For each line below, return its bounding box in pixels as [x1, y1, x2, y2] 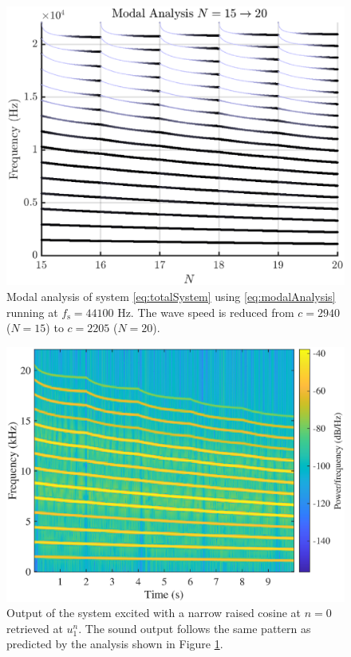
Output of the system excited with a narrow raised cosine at [6, 604, 302, 621]
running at [6, 303, 58, 320]
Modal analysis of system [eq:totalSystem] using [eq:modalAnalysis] [6, 288, 336, 305]
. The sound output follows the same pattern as [78, 619, 311, 636]
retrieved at [6, 619, 63, 636]
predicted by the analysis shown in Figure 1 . [6, 635, 223, 652]
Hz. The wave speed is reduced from [117, 303, 294, 320]
